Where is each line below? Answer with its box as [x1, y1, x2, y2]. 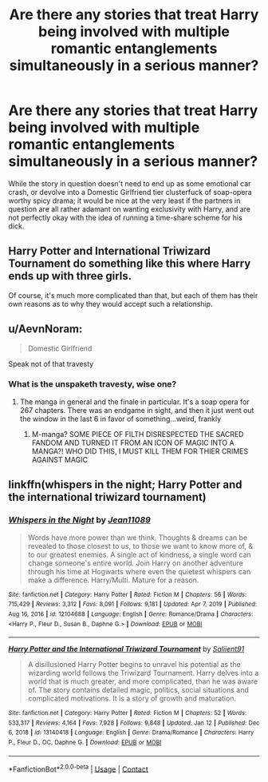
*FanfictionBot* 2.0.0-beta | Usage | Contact [8, 763, 149, 774]
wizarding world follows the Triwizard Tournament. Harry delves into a [27, 669, 259, 678]
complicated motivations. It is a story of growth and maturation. [27, 693, 237, 704]
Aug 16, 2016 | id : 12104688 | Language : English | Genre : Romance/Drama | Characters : [8, 609, 254, 618]
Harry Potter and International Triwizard [8, 244, 211, 258]
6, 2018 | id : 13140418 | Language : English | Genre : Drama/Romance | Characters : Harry [8, 728, 254, 736]
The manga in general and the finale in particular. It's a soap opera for [19, 397, 250, 407]
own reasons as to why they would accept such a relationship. [8, 299, 213, 308]
